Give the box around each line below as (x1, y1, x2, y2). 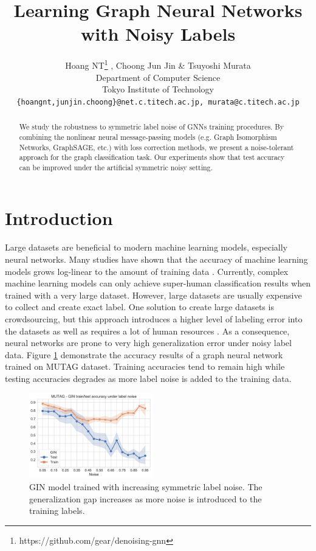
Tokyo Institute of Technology (101, 83, 215, 95)
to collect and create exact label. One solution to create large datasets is (5, 300, 274, 313)
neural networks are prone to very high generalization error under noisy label (5, 336, 292, 349)
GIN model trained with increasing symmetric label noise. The (29, 480, 263, 493)
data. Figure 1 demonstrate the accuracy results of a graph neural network (5, 348, 283, 361)
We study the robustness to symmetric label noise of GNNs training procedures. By (19, 122, 284, 132)
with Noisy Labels (80, 21, 236, 46)
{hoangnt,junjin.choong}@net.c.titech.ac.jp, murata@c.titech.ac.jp (16, 97, 300, 106)
